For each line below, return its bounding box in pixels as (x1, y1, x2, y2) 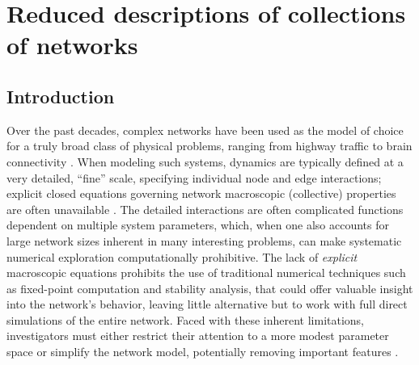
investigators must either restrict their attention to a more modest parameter (6, 327, 389, 344)
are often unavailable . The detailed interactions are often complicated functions (6, 200, 404, 217)
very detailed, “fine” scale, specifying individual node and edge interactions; (6, 169, 382, 186)
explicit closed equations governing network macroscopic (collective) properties (6, 185, 396, 202)
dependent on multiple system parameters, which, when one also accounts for (6, 216, 389, 233)
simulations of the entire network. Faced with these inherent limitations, (6, 311, 365, 328)
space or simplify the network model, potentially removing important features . (6, 343, 399, 360)
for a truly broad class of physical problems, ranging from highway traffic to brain (6, 137, 413, 154)
